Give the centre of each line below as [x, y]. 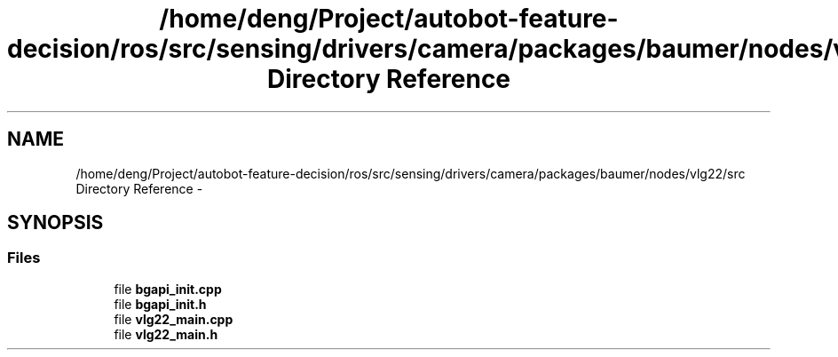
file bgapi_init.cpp [168, 289]
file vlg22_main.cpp [174, 319]
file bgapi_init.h [160, 304]
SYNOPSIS [55, 223]
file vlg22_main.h [166, 334]
